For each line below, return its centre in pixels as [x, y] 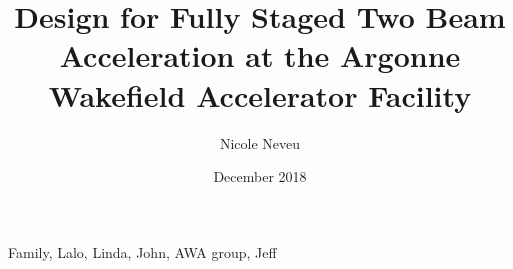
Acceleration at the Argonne [260, 55]
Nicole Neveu [260, 142]
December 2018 [260, 176]
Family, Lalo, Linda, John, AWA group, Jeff [142, 251]
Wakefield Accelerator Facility [260, 94]
